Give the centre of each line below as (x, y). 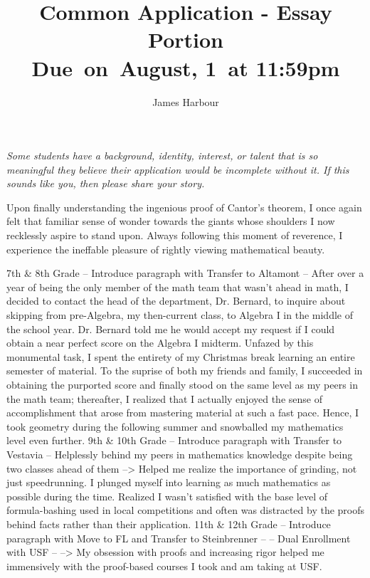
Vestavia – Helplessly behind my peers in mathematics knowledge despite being (180, 454)
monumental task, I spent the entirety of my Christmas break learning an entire (181, 356)
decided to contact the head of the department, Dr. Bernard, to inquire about (176, 301)
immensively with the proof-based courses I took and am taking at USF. (164, 566)
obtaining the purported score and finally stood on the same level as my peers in (183, 384)
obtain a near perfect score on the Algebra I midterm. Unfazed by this (160, 343)
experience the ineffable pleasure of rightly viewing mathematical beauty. (166, 249)
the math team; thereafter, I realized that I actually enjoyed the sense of (164, 398)
